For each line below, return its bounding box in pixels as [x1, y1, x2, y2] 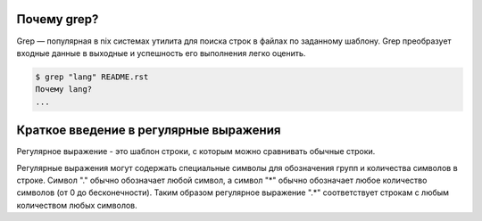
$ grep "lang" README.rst [35, 71, 149, 82]
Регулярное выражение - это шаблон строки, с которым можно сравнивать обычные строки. [16, 146, 376, 157]
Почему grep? [16, 12, 99, 27]
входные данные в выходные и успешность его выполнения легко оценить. [16, 47, 306, 58]
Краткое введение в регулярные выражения [16, 123, 281, 138]
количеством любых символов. [16, 200, 137, 210]
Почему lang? [35, 85, 93, 94]
